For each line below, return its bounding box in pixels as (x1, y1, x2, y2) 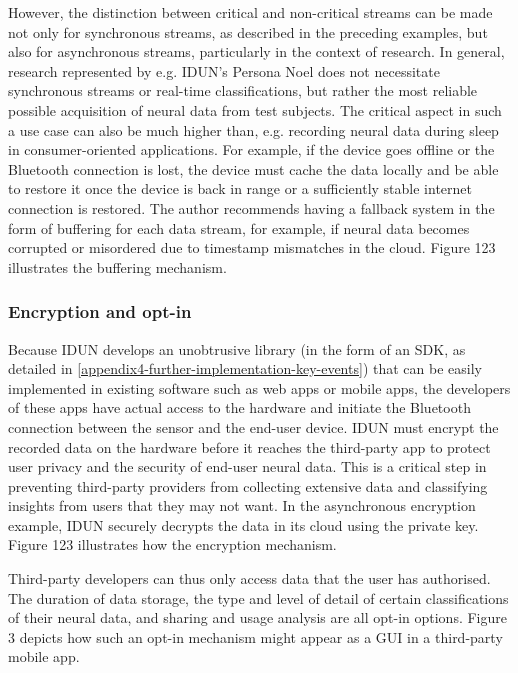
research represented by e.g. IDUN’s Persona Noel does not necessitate (8, 60, 440, 81)
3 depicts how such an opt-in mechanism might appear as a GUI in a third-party (8, 626, 503, 647)
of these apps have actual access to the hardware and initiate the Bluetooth (8, 397, 471, 418)
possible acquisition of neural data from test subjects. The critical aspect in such (8, 99, 502, 120)
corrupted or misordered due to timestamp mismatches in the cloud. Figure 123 (8, 237, 496, 258)
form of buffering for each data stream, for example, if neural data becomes (8, 217, 470, 238)
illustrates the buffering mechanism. (8, 256, 227, 277)
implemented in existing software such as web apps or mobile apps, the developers (8, 377, 511, 398)
